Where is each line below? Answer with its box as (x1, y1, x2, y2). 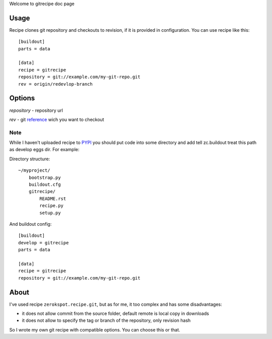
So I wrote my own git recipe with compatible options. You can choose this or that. (9, 326, 181, 332)
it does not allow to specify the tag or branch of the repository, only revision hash (22, 317, 191, 323)
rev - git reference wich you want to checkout (9, 116, 104, 122)
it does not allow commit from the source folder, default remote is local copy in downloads (22, 310, 209, 317)
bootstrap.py (28, 174, 61, 180)
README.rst (39, 195, 66, 201)
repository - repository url (9, 107, 63, 113)
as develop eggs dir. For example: (9, 147, 80, 153)
